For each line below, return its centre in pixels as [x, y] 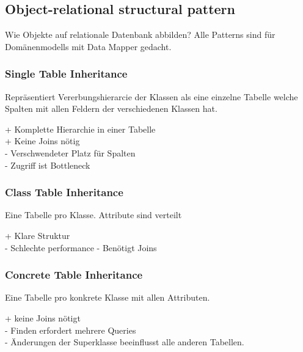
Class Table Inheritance [64, 192]
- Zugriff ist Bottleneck [48, 165]
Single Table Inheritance [66, 74]
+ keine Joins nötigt [43, 317]
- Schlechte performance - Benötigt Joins [81, 247]
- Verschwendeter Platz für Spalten [70, 152]
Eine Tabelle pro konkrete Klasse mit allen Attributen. [108, 297]
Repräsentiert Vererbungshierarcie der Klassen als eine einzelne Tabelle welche [151, 96]
